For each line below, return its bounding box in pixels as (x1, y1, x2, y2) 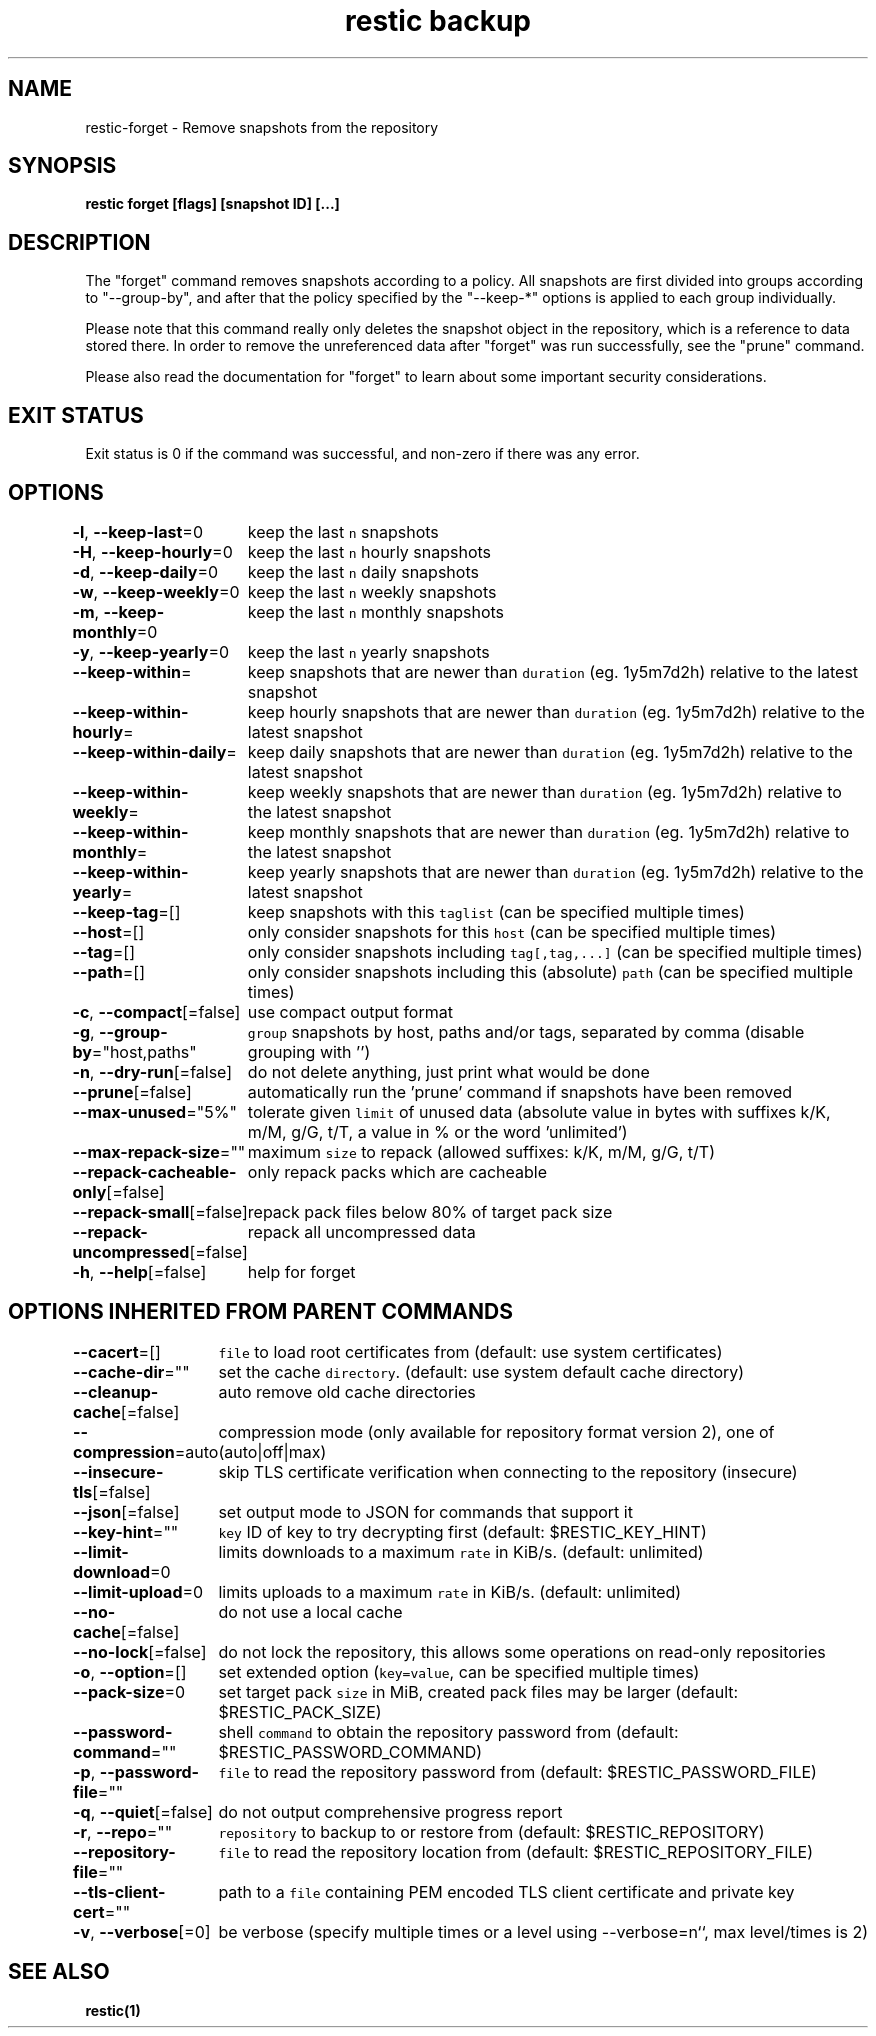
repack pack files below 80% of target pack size (247, 1201, 613, 1222)
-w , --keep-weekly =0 (72, 581, 240, 602)
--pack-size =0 (73, 1681, 186, 1702)
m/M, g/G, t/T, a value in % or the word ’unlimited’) (247, 1121, 628, 1142)
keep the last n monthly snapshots (247, 601, 504, 622)
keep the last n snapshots (247, 521, 439, 542)
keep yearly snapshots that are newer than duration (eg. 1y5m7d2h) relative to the (247, 861, 864, 882)
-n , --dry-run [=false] (72, 1061, 233, 1082)
